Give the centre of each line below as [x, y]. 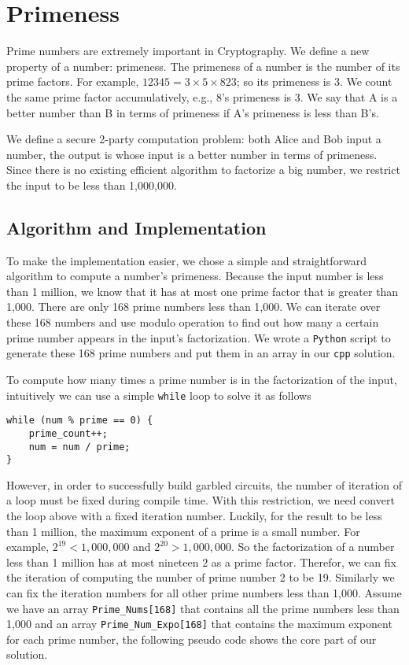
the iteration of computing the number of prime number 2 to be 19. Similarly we [201, 577]
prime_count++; [68, 433]
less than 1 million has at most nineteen [103, 562]
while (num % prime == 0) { [80, 421]
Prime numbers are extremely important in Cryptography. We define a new [188, 51]
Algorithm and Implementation [136, 227]
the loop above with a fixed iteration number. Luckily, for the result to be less [194, 516]
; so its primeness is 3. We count [314, 81]
